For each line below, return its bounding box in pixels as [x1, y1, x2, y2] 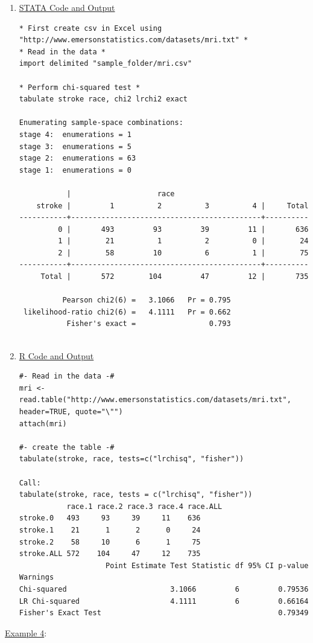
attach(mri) [19, 419, 67, 428]
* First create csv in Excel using [19, 24, 162, 33]
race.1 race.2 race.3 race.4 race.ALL [66, 502, 223, 511]
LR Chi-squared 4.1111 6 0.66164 [19, 597, 309, 606]
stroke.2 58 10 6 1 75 [19, 537, 201, 546]
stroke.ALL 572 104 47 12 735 [19, 549, 201, 558]
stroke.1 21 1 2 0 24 [19, 525, 201, 534]
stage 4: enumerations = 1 [19, 130, 131, 139]
